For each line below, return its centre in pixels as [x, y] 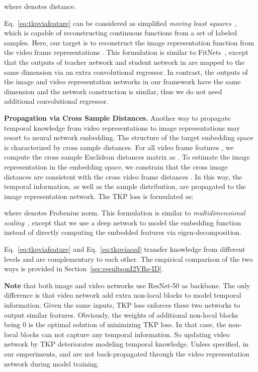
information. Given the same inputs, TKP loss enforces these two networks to [122, 305]
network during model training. [52, 363]
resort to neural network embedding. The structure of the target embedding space [129, 137]
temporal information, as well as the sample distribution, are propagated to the [125, 186]
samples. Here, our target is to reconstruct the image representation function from [129, 42]
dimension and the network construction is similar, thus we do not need [113, 91]
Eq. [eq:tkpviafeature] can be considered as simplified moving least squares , [120, 23]
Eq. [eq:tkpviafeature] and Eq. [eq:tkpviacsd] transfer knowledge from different [125, 249]
